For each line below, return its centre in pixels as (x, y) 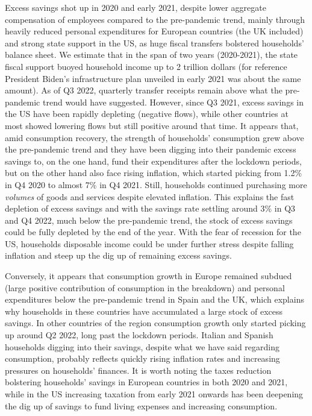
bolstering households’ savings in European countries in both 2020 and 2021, (146, 382)
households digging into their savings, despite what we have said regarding (142, 346)
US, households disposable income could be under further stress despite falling (149, 243)
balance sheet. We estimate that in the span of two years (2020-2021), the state (151, 55)
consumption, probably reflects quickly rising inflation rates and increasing (142, 358)
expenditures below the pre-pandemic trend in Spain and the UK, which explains (154, 299)
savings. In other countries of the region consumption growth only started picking (155, 323)
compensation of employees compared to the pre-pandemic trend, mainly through (155, 19)
